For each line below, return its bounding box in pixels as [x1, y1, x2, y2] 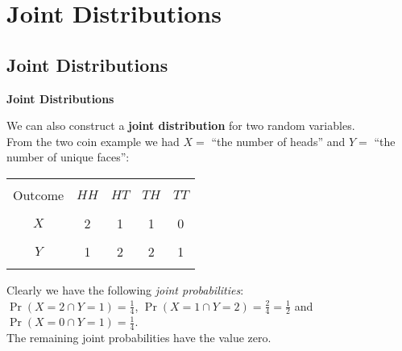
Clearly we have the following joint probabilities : [6, 281, 244, 298]
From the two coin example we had [6, 132, 180, 149]
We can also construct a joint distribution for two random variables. [6, 117, 355, 134]
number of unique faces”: [6, 148, 130, 165]
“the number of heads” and [211, 132, 346, 149]
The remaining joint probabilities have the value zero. [6, 329, 271, 346]
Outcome [13, 185, 64, 204]
